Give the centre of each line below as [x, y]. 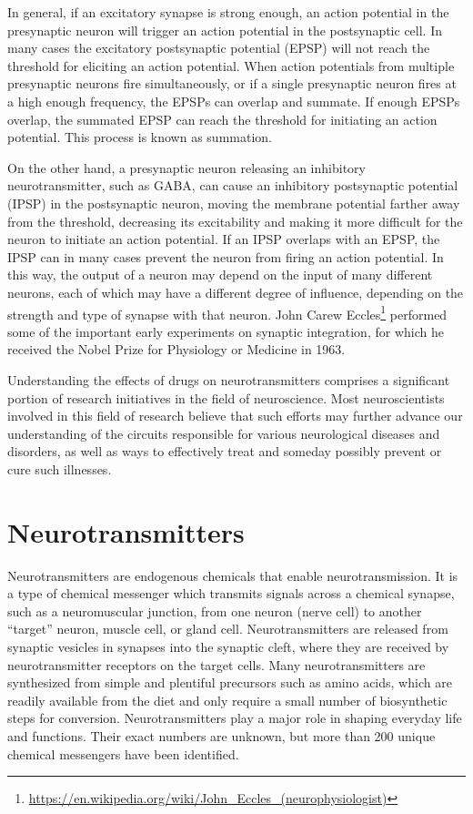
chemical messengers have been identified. [123, 753]
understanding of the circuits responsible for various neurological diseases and [224, 433]
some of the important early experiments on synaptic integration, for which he [226, 331]
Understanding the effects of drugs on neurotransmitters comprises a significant [229, 379]
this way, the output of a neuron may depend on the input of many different [220, 275]
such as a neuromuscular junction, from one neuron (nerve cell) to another [215, 610]
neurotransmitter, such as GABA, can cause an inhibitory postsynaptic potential [233, 185]
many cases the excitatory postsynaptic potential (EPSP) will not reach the [219, 48]
